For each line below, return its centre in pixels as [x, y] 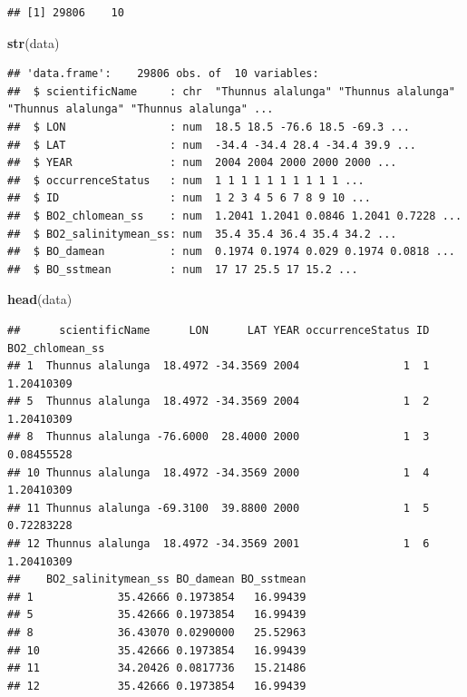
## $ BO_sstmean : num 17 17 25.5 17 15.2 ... [183, 269]
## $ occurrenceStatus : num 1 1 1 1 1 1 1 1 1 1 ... [186, 180]
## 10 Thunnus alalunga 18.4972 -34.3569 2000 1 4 [219, 472]
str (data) [34, 42]
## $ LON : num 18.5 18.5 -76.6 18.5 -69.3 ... [209, 127]
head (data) [40, 299]
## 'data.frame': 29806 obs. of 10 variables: [163, 74]
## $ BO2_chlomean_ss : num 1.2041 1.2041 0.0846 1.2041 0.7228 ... [235, 216]
